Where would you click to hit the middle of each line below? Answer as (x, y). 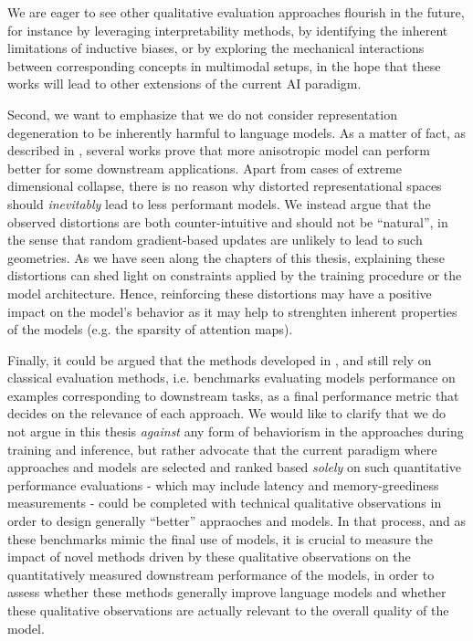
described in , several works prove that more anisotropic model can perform (219, 150)
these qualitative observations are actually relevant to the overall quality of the (228, 610)
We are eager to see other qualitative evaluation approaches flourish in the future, (236, 12)
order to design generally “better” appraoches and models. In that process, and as (236, 521)
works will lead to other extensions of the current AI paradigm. (184, 84)
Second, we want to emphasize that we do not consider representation (202, 114)
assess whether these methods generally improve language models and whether (227, 592)
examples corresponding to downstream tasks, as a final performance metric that (233, 395)
